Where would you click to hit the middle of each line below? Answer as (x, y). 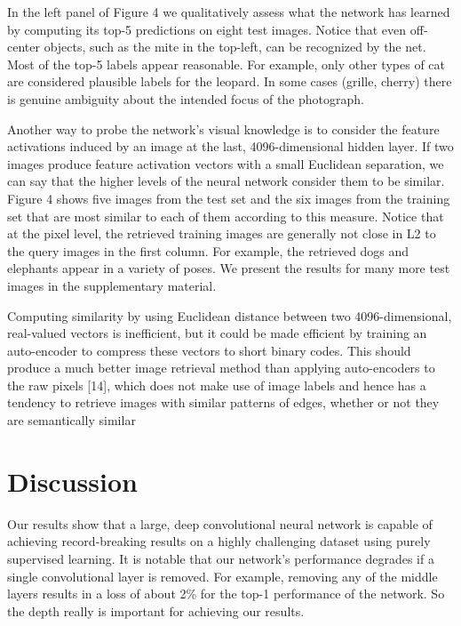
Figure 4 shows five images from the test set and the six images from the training (229, 198)
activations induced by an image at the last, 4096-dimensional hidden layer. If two (230, 146)
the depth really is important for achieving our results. (156, 610)
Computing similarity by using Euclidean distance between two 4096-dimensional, (230, 315)
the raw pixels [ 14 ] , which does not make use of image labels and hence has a (217, 385)
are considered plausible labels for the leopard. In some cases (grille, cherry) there (230, 81)
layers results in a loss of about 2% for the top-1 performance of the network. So (226, 594)
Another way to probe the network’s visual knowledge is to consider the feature (223, 128)
